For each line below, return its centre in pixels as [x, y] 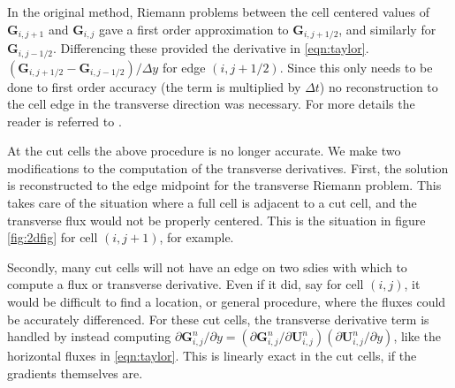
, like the [417, 336]
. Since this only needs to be [356, 67]
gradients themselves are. [75, 373]
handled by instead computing [89, 336]
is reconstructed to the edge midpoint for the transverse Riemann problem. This [224, 185]
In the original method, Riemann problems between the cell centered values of [218, 11]
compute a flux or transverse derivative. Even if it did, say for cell [186, 284]
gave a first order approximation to [194, 29]
